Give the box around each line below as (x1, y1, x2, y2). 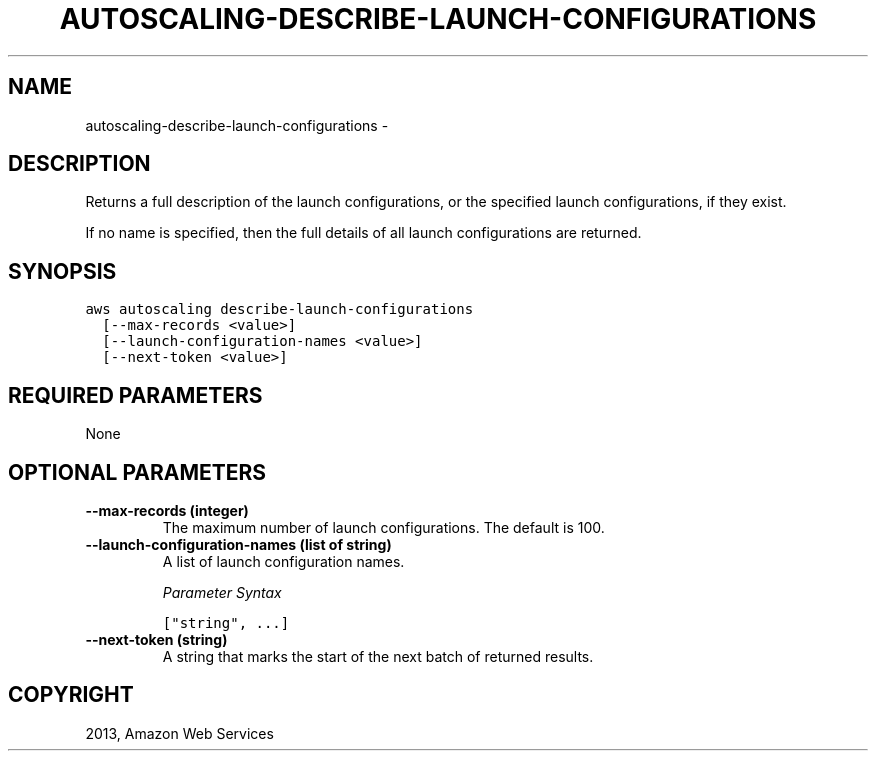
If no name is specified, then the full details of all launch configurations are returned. (85, 224, 642, 242)
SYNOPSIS (8, 258, 117, 284)
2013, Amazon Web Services (85, 724, 274, 742)
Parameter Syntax (162, 583, 282, 601)
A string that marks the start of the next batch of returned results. (162, 647, 594, 665)
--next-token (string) (85, 630, 228, 648)
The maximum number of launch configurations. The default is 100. (162, 518, 605, 536)
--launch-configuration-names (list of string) (85, 535, 392, 553)
